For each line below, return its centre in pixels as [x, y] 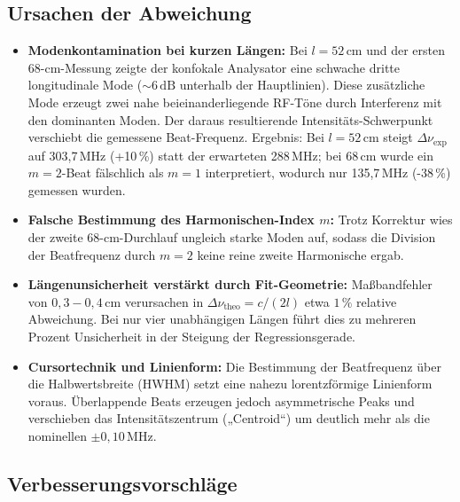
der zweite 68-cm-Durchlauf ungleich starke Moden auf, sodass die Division [232, 237]
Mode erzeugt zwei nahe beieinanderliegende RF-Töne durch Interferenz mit [235, 102]
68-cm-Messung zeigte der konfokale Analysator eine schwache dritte [214, 67]
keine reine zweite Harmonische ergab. [300, 254]
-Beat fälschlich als [113, 173]
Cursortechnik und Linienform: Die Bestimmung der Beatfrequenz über [234, 366]
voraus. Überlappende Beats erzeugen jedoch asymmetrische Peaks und [221, 400]
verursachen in [164, 301]
